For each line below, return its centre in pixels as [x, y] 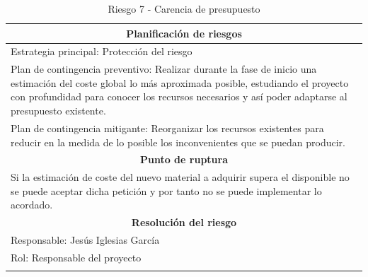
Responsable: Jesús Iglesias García [85, 240]
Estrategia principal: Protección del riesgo [102, 51]
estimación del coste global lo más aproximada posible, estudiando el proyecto [180, 82]
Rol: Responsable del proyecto [76, 257]
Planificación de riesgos [184, 33]
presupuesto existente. [58, 111]
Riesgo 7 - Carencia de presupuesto [184, 8]
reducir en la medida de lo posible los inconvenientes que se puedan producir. [178, 142]
